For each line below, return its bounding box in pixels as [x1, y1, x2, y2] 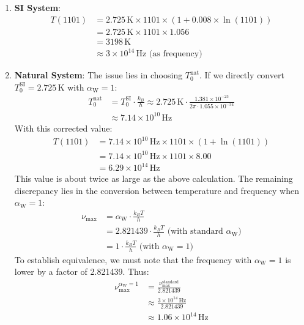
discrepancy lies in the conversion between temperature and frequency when [14, 184, 299, 196]
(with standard [167, 227, 223, 236]
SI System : [14, 1, 61, 13]
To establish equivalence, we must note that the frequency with [14, 253, 252, 266]
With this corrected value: [14, 121, 113, 134]
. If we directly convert [199, 69, 284, 81]
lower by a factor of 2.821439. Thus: [14, 265, 149, 278]
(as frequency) [149, 50, 202, 59]
